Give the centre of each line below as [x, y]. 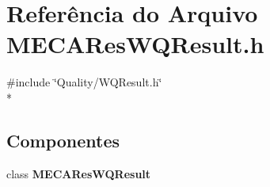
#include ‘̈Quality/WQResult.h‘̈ [84, 82]
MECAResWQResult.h [135, 44]
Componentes [63, 140]
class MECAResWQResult [79, 173]
